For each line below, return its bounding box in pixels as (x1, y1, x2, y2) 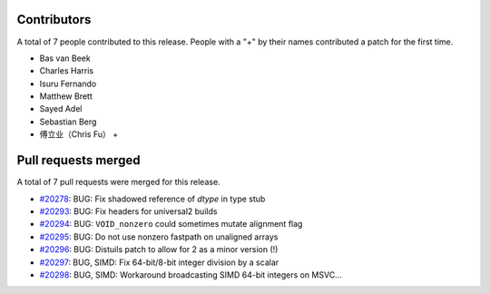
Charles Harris (39, 65, 94, 76)
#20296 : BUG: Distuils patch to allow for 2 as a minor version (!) (39, 244, 279, 255)
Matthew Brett (39, 91, 93, 102)
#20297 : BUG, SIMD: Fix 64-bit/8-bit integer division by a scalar (39, 257, 279, 268)
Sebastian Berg (39, 116, 97, 127)
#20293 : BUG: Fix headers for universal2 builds (39, 205, 218, 217)
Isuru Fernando (39, 78, 97, 89)
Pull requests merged (16, 152, 141, 168)
